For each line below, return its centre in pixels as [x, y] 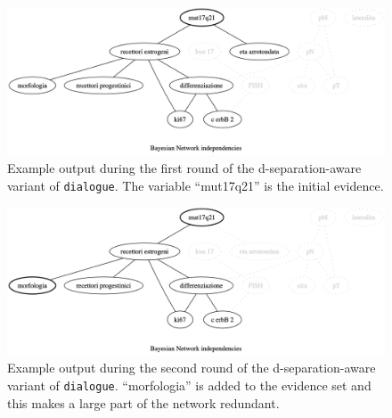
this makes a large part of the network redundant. [143, 402]
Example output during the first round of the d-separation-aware [184, 168]
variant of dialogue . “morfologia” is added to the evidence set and [189, 385]
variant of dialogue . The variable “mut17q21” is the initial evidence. [196, 185]
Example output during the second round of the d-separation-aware [192, 368]
